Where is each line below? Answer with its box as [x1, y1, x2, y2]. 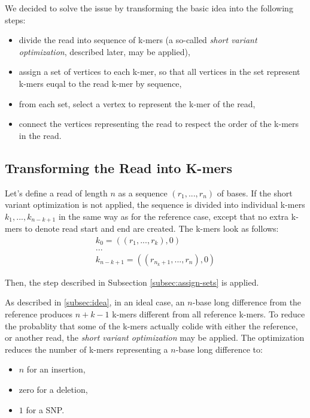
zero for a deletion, [19, 383, 88, 396]
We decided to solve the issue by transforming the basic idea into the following [5, 2, 293, 14]
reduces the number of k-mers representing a [5, 343, 168, 355]
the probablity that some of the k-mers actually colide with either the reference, [5, 319, 298, 332]
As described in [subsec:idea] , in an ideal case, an [5, 296, 185, 308]
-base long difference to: [175, 343, 263, 355]
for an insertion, [26, 363, 86, 375]
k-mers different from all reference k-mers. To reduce [112, 308, 305, 320]
